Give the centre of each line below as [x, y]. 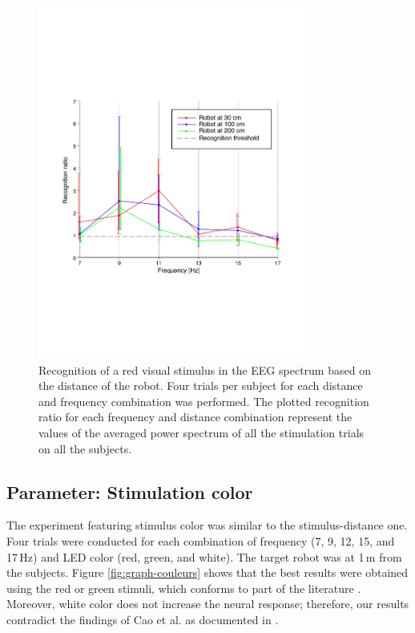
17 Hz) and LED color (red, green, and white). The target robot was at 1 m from [204, 556]
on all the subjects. [85, 448]
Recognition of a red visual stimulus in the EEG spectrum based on [205, 369]
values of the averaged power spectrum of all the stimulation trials [201, 433]
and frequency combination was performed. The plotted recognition [204, 401]
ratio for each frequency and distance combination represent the [195, 417]
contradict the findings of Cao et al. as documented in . [143, 620]
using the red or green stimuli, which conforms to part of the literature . [184, 588]
